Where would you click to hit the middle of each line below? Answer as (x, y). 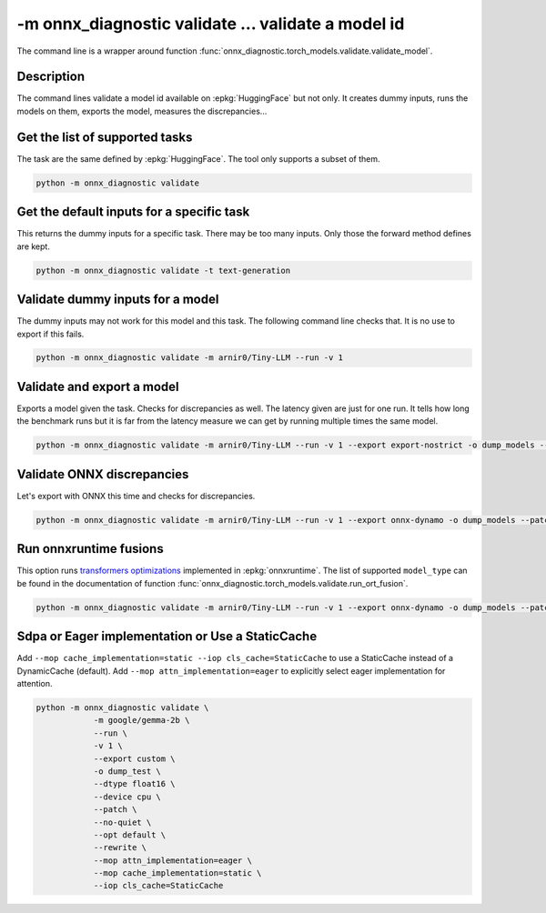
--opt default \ (130, 835)
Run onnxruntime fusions (90, 549)
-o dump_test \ (127, 771)
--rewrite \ (120, 848)
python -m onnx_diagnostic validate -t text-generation (163, 270)
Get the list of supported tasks (105, 137)
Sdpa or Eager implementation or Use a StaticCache (167, 637)
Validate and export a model (98, 386)
